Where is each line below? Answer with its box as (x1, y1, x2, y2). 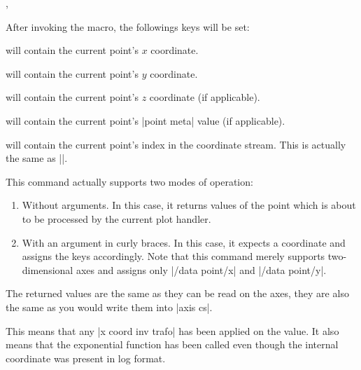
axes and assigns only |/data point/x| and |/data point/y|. (76, 262, 327, 277)
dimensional (22, 262, 73, 277)
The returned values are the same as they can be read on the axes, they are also (6, 286, 349, 301)
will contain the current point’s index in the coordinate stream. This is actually (6, 137, 346, 151)
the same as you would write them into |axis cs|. (6, 299, 213, 314)
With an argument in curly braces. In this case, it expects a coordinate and (22, 235, 346, 249)
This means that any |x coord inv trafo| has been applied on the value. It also (6, 323, 339, 338)
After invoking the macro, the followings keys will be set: (6, 19, 250, 34)
